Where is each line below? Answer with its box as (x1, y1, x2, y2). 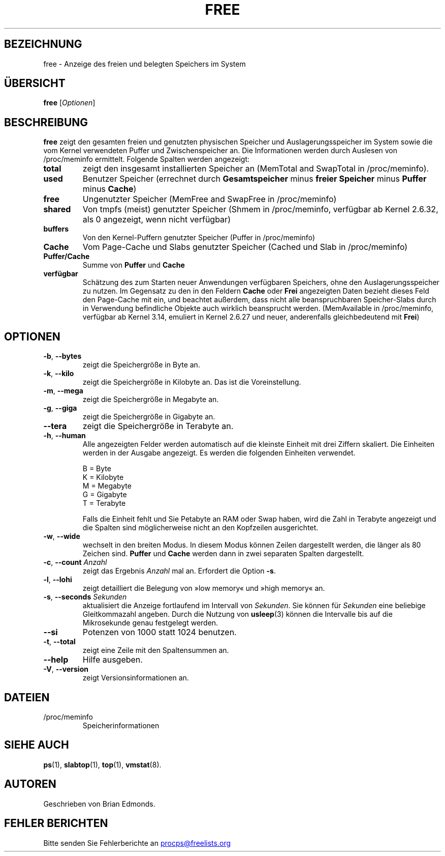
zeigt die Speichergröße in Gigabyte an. (82, 412, 215, 421)
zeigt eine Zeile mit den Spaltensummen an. (82, 646, 229, 655)
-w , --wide (43, 532, 80, 541)
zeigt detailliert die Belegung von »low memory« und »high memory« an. (82, 584, 325, 593)
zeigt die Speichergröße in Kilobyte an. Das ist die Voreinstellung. (82, 378, 301, 387)
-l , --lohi (43, 575, 72, 584)
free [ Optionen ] (43, 98, 96, 107)
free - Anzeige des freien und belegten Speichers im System (43, 59, 246, 68)
